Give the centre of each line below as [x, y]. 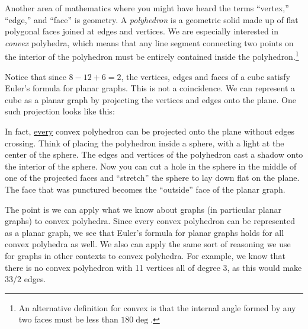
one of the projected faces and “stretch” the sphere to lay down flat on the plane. [152, 178]
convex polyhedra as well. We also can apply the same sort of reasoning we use [148, 244]
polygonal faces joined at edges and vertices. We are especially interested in [142, 31]
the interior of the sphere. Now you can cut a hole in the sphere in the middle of [151, 166]
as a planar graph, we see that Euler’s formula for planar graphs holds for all [145, 232]
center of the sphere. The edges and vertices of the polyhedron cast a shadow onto [154, 154]
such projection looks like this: [60, 111]
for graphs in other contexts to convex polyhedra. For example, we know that [145, 255]
